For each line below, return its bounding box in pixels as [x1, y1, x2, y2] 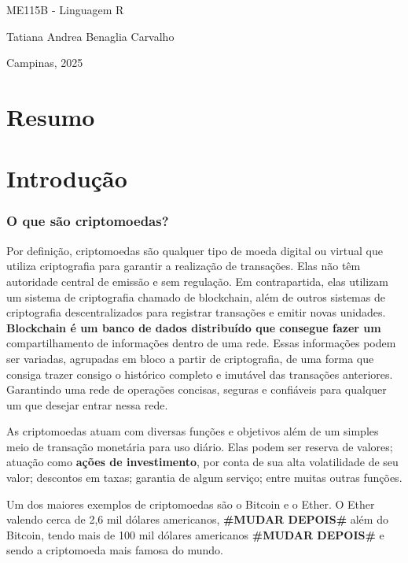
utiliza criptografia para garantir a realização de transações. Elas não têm [6, 257, 361, 274]
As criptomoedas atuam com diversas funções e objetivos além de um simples [6, 423, 379, 439]
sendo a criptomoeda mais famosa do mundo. [6, 542, 223, 558]
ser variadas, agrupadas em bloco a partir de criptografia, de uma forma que [6, 350, 374, 366]
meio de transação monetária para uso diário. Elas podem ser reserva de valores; [6, 438, 393, 454]
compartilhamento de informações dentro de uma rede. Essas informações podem [6, 335, 396, 351]
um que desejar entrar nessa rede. [6, 396, 168, 413]
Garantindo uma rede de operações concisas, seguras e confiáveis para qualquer [6, 381, 387, 398]
